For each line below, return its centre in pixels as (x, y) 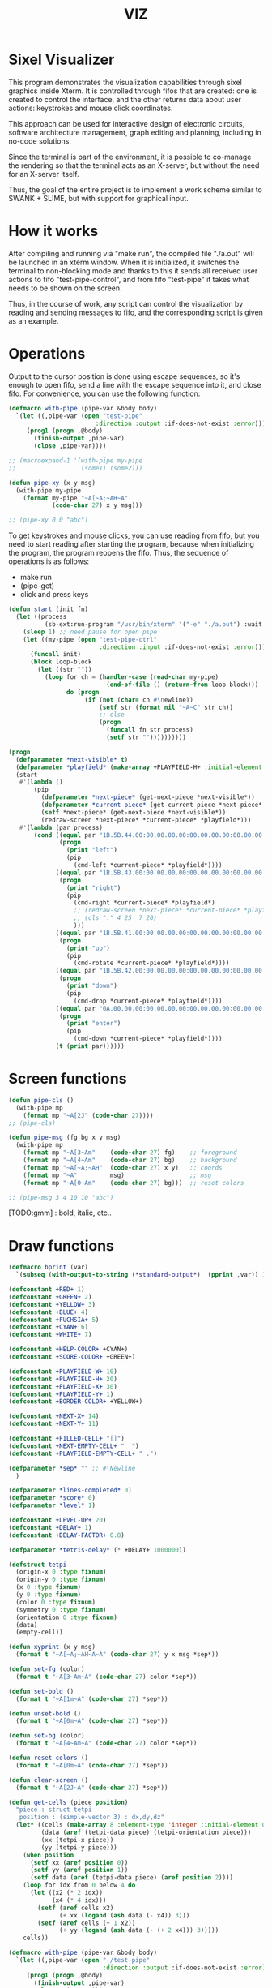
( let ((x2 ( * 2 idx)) (66, 1893)
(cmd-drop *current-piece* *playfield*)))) (148, 1001)
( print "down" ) (91, 986)
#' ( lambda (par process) (61, 827)
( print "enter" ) (93, 1024)
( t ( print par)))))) (90, 1046)
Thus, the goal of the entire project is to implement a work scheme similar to (136, 189)
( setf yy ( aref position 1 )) (79, 1870)
